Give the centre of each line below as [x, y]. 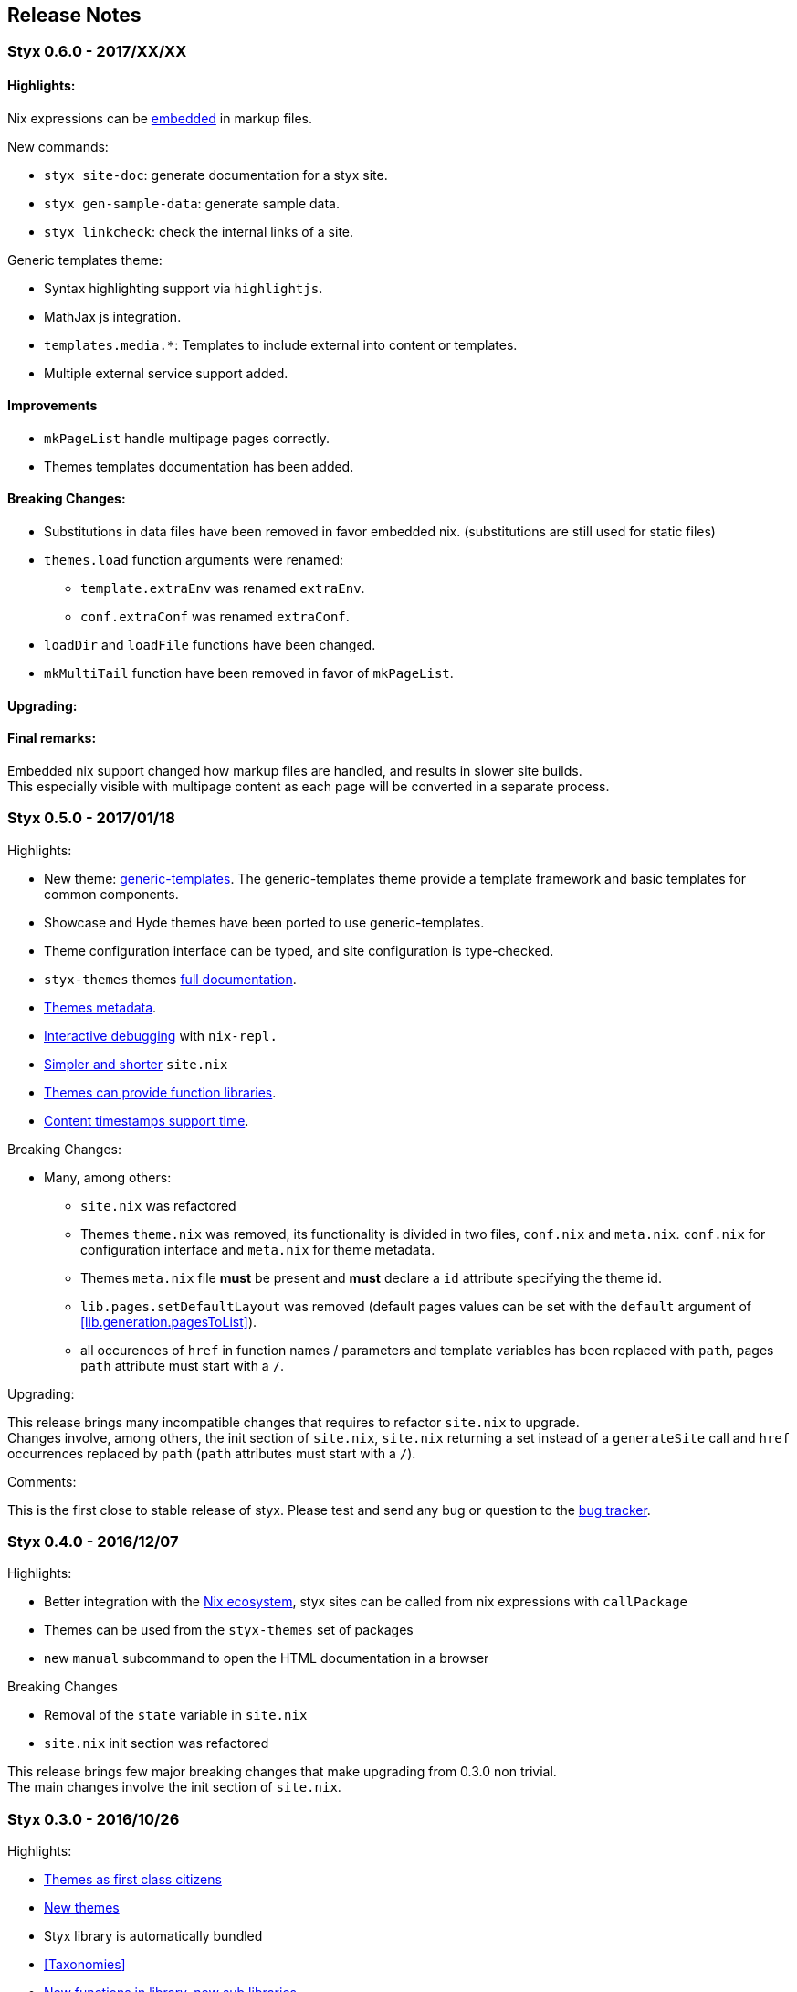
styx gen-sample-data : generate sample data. [192, 203]
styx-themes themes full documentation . [170, 979]
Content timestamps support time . [147, 1120]
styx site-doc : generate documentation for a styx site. [216, 175]
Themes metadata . [100, 1007]
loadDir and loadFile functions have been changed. [210, 645]
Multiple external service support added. [166, 373]
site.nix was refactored [158, 1205]
